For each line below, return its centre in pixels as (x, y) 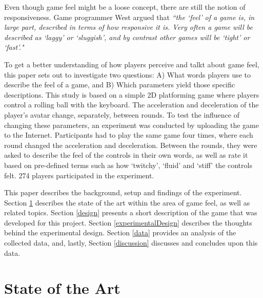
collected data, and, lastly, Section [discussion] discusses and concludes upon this (131, 243)
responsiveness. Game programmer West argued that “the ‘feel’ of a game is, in (129, 17)
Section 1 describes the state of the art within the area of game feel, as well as (127, 202)
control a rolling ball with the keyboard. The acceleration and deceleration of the (131, 105)
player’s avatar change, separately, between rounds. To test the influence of (122, 114)
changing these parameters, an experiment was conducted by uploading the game (131, 125)
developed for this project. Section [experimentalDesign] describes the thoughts (128, 222)
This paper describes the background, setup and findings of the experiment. (123, 192)
